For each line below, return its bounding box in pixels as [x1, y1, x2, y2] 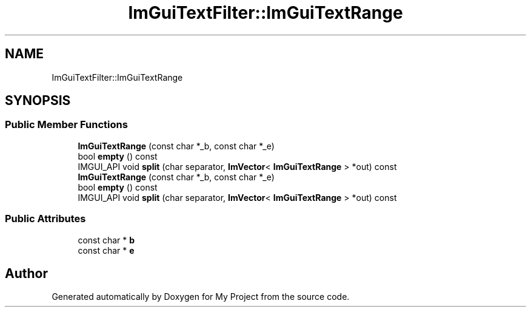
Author [5, 265, 48, 281]
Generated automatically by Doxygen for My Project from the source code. [52, 291, 350, 302]
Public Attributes [5, 212, 86, 225]
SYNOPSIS [5, 93, 71, 109]
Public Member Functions [5, 118, 128, 131]
